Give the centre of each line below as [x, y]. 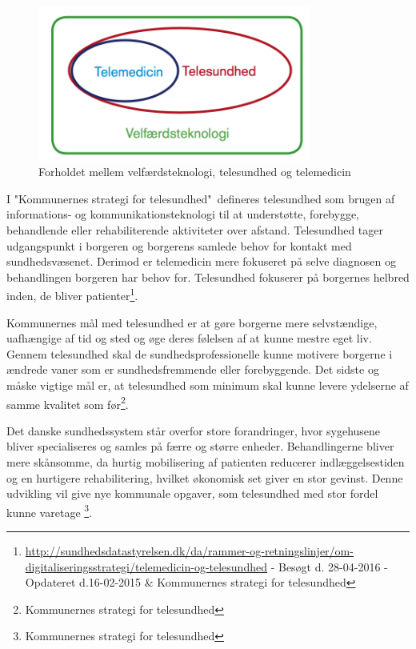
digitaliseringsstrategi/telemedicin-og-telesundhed [146, 566]
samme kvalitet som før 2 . [68, 403]
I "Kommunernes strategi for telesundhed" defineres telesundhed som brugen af [201, 198]
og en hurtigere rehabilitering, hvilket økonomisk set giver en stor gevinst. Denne [205, 477]
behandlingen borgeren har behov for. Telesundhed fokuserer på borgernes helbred [208, 276]
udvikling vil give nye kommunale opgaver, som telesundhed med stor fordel [192, 493]
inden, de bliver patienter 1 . [72, 294]
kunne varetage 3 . [50, 511]
